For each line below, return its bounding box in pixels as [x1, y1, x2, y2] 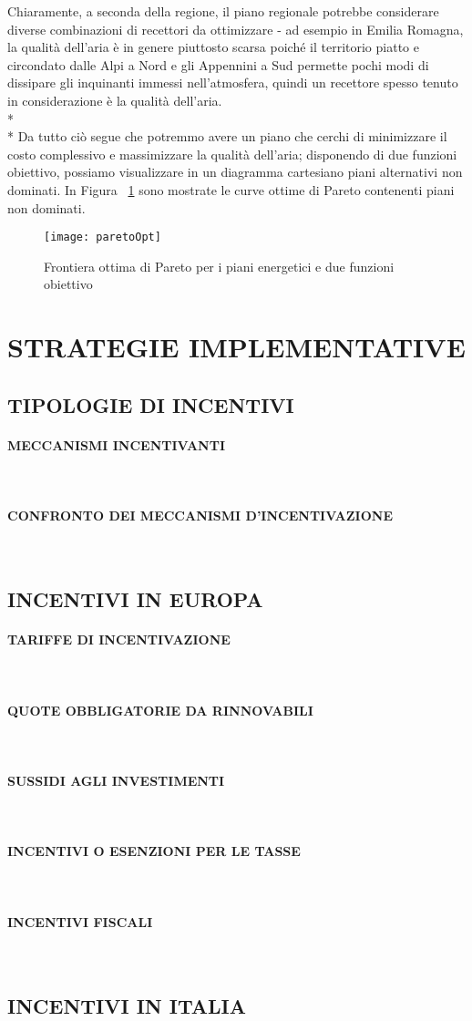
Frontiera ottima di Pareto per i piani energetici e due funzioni [44, 256, 395, 275]
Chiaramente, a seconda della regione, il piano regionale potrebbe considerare [7, 2, 439, 20]
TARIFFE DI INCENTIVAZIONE [7, 630, 231, 649]
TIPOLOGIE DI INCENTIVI [7, 390, 294, 418]
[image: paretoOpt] [44, 231, 161, 244]
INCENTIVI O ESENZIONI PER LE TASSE [7, 841, 301, 861]
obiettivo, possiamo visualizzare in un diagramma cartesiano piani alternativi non [7, 162, 463, 181]
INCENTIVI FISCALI [7, 912, 153, 931]
